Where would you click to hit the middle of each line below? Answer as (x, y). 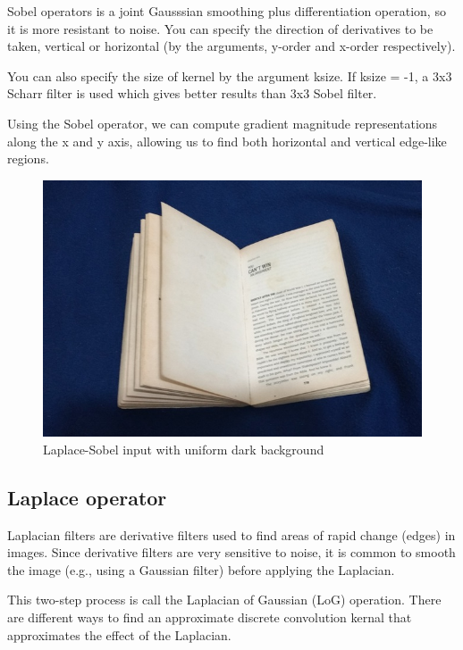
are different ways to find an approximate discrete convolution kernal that (210, 617)
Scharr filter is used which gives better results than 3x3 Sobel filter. (192, 93)
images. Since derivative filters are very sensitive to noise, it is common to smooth (231, 552)
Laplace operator (87, 497)
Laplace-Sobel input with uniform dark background (184, 449)
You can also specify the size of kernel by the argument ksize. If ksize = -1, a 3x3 (230, 75)
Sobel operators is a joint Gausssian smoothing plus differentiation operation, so (227, 11)
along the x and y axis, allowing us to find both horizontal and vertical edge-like (227, 141)
